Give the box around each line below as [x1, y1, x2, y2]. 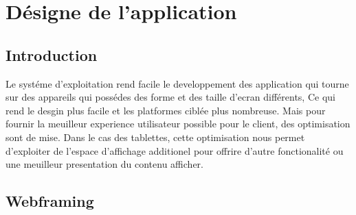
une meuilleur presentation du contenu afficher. [5, 157, 203, 171]
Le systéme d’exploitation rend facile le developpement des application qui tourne [5, 76, 349, 90]
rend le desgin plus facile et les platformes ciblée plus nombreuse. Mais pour [5, 103, 326, 117]
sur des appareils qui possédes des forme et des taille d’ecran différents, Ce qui [5, 90, 335, 104]
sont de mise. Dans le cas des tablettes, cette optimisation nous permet [5, 129, 305, 144]
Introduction [5, 44, 98, 65]
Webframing [5, 190, 94, 212]
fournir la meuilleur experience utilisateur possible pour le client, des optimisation [5, 116, 351, 131]
